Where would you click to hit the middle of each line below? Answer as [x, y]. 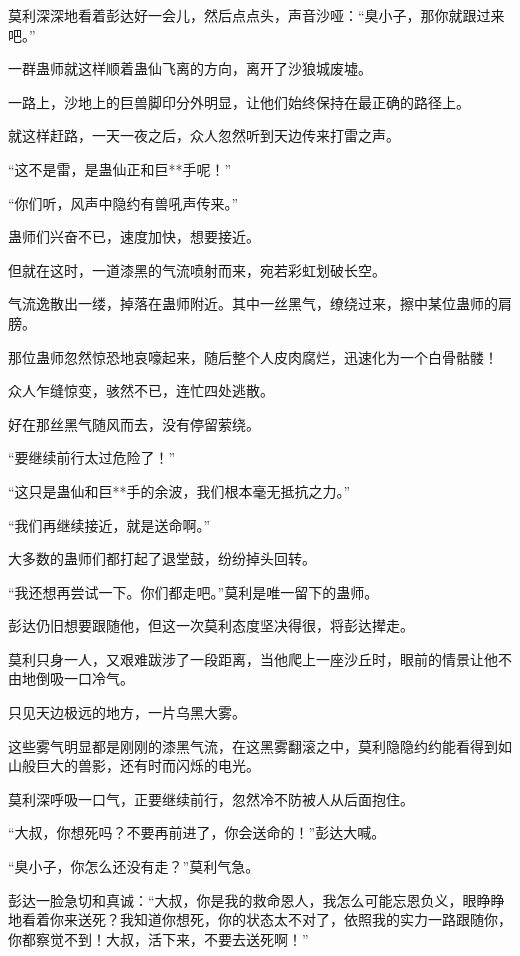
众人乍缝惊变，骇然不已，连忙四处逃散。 [141, 390]
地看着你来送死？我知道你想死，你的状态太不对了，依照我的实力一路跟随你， [260, 919]
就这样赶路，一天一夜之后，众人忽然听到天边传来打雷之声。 [204, 135]
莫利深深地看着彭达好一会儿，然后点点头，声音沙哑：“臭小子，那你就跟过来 [256, 15]
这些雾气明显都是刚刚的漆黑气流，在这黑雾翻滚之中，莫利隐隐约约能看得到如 [260, 745]
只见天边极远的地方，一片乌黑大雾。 [127, 712]
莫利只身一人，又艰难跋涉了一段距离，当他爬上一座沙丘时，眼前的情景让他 [253, 658]
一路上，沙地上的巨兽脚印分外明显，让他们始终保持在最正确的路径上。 [239, 101]
